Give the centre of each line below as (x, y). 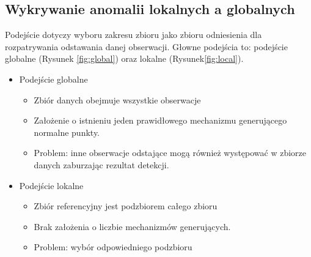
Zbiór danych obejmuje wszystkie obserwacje (117, 99)
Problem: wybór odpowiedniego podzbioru (113, 247)
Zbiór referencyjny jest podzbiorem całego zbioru (126, 206)
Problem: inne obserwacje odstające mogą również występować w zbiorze (170, 153)
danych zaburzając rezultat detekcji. (101, 164)
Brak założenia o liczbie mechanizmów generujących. (132, 226)
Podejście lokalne (51, 185)
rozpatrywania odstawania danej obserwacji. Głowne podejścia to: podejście (146, 46)
